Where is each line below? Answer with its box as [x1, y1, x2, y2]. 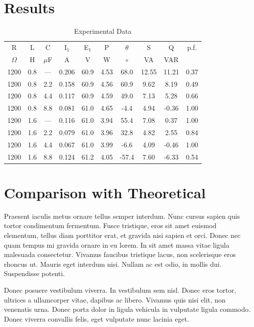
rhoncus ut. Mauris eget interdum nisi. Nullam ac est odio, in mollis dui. [4, 258, 222, 269]
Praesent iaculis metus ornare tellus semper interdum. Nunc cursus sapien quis [4, 210, 240, 221]
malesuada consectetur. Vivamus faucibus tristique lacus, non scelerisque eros [4, 249, 236, 259]
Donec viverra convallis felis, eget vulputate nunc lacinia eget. [4, 313, 189, 324]
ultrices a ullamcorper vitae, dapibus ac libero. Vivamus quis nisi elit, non [4, 294, 226, 304]
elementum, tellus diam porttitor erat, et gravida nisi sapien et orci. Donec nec [4, 230, 241, 240]
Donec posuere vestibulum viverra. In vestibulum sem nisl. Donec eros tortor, [4, 284, 236, 295]
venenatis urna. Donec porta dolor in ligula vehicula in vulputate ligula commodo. [4, 304, 251, 314]
